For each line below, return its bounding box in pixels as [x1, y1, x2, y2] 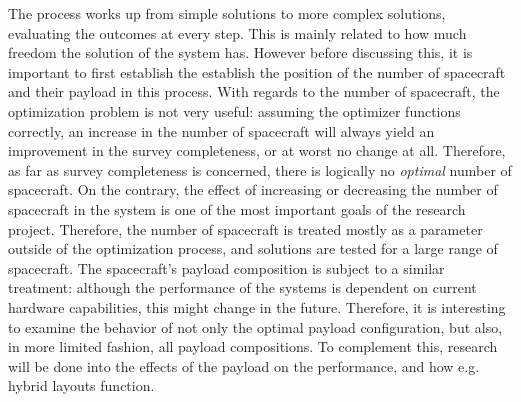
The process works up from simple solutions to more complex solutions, [8, 3, 446, 23]
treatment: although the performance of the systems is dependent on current [8, 277, 477, 298]
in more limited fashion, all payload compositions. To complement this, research [8, 336, 498, 357]
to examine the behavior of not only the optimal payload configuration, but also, [8, 316, 503, 337]
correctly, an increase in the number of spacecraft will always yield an [8, 120, 435, 141]
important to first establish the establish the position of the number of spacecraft [8, 61, 506, 82]
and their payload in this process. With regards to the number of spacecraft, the [8, 81, 500, 102]
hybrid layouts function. [8, 375, 155, 396]
